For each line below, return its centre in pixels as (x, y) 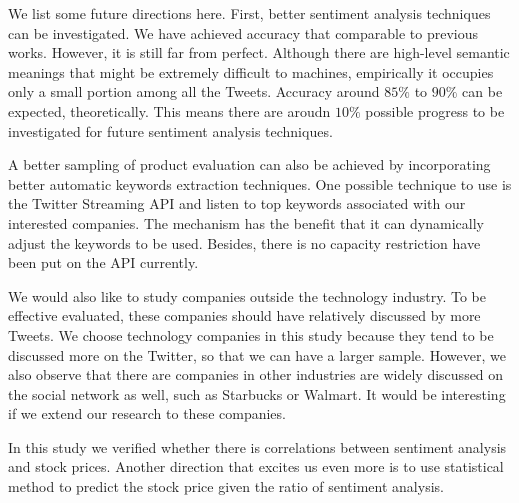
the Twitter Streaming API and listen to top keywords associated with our (237, 203)
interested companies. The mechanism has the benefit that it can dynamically (246, 222)
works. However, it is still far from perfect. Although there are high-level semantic (259, 52)
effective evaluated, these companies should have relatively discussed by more (244, 315)
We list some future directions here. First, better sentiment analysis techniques (249, 13)
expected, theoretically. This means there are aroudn (169, 110)
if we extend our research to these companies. (147, 413)
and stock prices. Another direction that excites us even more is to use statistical (256, 466)
